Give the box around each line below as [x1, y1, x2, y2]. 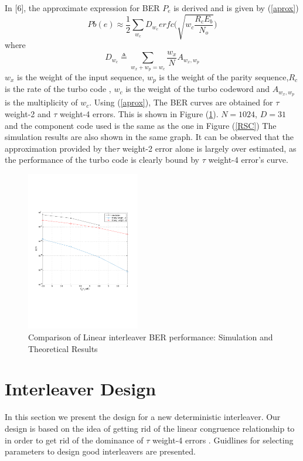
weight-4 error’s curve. [208, 153, 288, 166]
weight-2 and [5, 107, 51, 119]
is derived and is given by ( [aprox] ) [173, 2, 299, 13]
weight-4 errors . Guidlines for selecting [152, 433, 294, 446]
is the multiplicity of [5, 96, 78, 108]
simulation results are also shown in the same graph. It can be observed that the [5, 131, 294, 143]
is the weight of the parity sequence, [159, 71, 289, 83]
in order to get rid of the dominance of [5, 433, 144, 446]
